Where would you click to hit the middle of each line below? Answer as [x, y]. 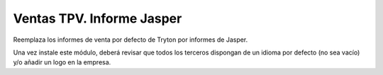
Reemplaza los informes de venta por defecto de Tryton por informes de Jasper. [131, 40]
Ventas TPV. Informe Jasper [98, 18]
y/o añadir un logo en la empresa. [62, 62]
